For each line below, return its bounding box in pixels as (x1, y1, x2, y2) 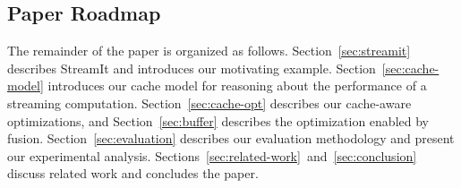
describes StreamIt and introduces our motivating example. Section (7, 58, 376, 77)
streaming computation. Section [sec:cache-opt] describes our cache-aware (7, 93, 412, 112)
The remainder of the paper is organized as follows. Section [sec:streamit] (7, 41, 411, 60)
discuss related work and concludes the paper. (7, 164, 259, 183)
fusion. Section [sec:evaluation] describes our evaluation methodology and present (7, 129, 455, 148)
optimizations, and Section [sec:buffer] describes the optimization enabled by (7, 111, 429, 130)
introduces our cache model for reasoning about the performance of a (47, 76, 427, 95)
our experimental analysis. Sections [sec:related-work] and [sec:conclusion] (7, 146, 417, 165)
